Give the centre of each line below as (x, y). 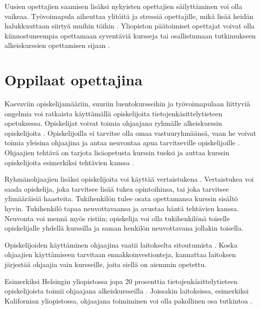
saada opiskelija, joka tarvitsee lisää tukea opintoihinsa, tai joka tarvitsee (117, 188)
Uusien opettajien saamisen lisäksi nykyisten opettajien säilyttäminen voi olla (123, 6)
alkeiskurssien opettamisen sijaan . (57, 45)
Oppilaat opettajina (73, 80)
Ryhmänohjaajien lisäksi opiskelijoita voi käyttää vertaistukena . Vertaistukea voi (129, 179)
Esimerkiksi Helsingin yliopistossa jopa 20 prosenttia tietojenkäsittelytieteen (121, 281)
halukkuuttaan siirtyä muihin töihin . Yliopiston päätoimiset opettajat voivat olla (130, 26)
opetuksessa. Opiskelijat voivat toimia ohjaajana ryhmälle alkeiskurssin (113, 123)
